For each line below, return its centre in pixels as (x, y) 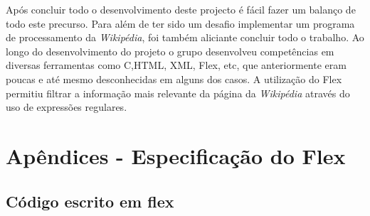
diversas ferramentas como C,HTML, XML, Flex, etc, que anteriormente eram (176, 65)
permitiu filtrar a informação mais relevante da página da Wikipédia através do (178, 93)
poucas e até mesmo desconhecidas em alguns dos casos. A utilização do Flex (174, 79)
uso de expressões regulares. (67, 107)
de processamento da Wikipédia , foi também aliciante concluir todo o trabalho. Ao (185, 37)
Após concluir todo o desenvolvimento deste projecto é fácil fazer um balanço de (181, 9)
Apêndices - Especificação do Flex (176, 155)
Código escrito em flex (90, 201)
